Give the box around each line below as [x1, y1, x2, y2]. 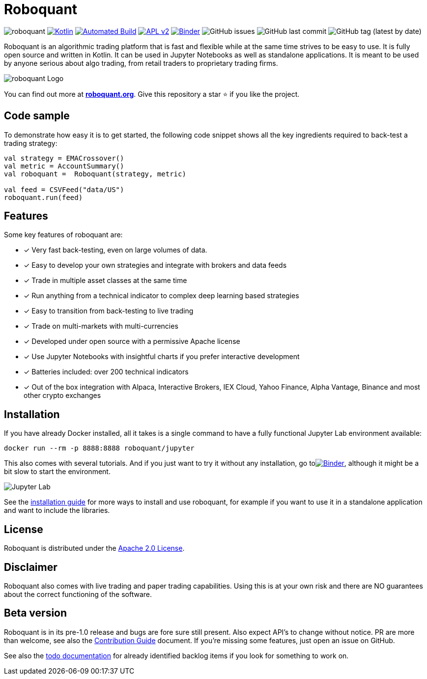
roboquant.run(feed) [4, 193, 83, 201]
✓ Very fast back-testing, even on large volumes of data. [24, 246, 207, 255]
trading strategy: [4, 139, 57, 147]
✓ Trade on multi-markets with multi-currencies [24, 322, 178, 331]
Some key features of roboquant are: [4, 230, 123, 239]
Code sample [4, 110, 70, 122]
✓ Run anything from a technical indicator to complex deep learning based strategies [24, 291, 299, 300]
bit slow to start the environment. [4, 467, 111, 476]
